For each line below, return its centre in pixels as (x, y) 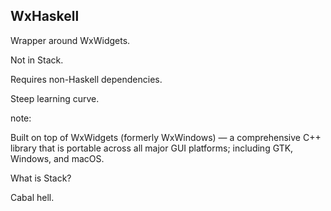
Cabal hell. (32, 197)
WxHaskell (45, 16)
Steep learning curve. (55, 98)
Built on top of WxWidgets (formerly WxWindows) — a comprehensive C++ (166, 137)
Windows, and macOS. (57, 158)
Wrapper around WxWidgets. (70, 40)
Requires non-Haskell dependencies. (86, 79)
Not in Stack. (37, 60)
